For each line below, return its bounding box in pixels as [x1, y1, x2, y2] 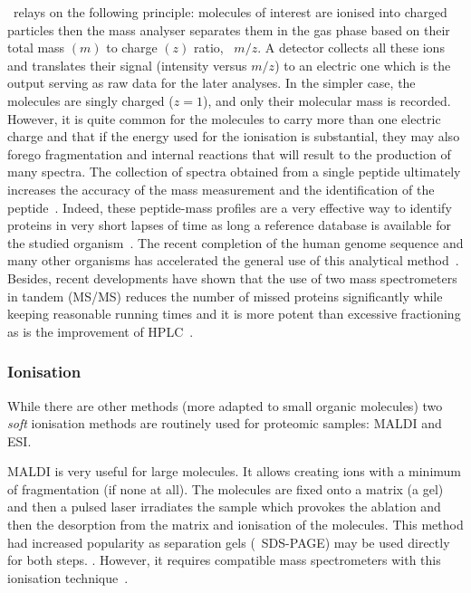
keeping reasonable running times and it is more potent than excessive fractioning [7, 304, 461, 323]
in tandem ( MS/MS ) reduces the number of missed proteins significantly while [7, 286, 443, 305]
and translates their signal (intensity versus [7, 55, 247, 74]
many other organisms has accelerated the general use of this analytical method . [7, 251, 459, 270]
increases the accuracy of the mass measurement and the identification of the [7, 179, 435, 198]
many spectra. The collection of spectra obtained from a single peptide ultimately [7, 162, 461, 181]
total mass [7, 38, 65, 57]
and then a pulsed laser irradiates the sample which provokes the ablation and [7, 497, 441, 516]
